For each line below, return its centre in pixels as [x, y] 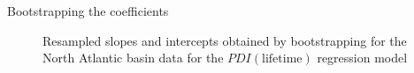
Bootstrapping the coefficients [88, 11]
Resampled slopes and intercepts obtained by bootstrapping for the [225, 40]
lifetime [282, 59]
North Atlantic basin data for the [133, 58]
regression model [362, 58]
